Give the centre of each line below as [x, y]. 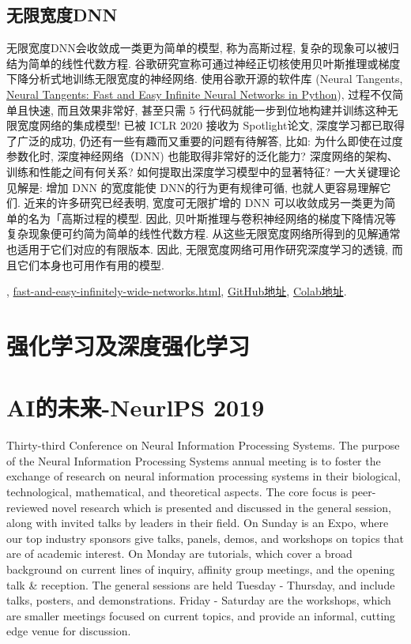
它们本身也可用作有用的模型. [90, 264]
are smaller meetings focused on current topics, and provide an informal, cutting [201, 615]
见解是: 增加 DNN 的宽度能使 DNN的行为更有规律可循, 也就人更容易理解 [193, 187]
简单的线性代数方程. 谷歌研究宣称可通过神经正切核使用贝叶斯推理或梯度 [214, 63]
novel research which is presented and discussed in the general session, [221, 507]
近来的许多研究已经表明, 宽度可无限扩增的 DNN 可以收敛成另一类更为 [204, 203]
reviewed [27, 507]
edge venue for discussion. [69, 631]
